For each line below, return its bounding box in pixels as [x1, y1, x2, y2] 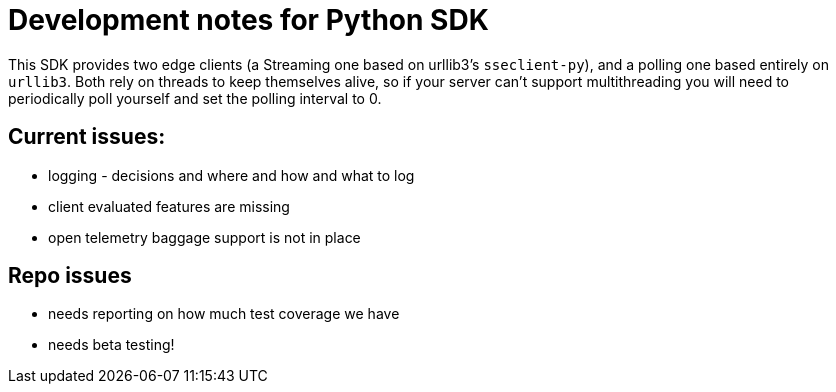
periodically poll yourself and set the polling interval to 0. [8, 89, 382, 107]
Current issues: [8, 124, 166, 150]
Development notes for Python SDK [8, 3, 489, 37]
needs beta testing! [48, 336, 175, 354]
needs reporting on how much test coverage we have [48, 305, 400, 323]
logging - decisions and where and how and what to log [48, 166, 415, 184]
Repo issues [8, 263, 132, 289]
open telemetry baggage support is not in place [48, 228, 361, 246]
